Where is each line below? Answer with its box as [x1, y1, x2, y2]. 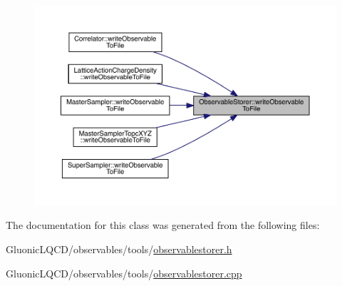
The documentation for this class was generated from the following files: [6, 218, 320, 233]
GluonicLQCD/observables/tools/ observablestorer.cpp [6, 265, 242, 280]
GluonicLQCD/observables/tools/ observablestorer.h [6, 241, 232, 256]
